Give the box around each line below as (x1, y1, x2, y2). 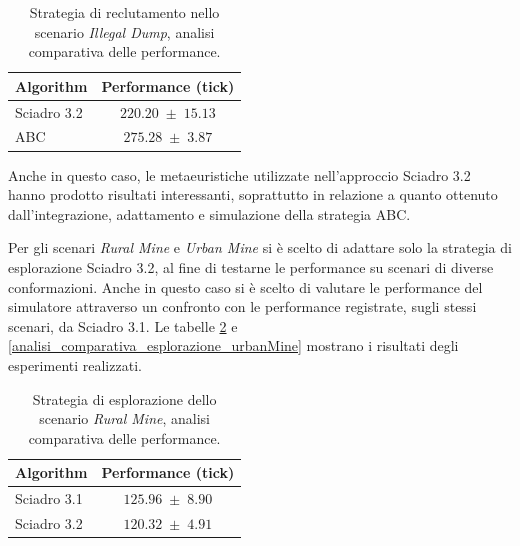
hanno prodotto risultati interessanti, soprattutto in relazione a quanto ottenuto (8, 184, 498, 205)
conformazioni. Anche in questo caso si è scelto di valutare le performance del (8, 276, 483, 297)
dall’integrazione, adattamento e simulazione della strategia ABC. (8, 203, 411, 224)
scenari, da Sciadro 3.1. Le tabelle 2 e (8, 315, 238, 336)
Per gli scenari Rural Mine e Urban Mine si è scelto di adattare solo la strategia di (8, 237, 512, 258)
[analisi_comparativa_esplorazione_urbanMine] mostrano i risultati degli (8, 335, 459, 356)
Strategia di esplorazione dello (32, 388, 217, 409)
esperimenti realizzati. (8, 354, 142, 375)
